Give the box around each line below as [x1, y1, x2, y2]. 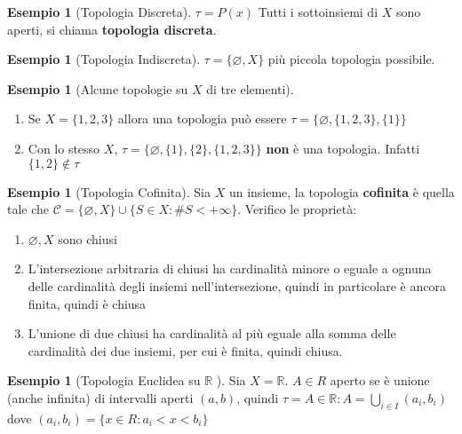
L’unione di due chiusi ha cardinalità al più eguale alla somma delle [28, 324, 396, 343]
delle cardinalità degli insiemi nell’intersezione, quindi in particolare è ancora [28, 276, 446, 295]
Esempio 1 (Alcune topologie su [7, 79, 188, 98]
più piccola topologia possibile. [267, 50, 435, 68]
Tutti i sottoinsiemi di [258, 3, 378, 20]
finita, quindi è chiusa [28, 294, 147, 312]
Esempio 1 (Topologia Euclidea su [7, 371, 201, 390]
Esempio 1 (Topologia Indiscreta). [7, 50, 201, 68]
